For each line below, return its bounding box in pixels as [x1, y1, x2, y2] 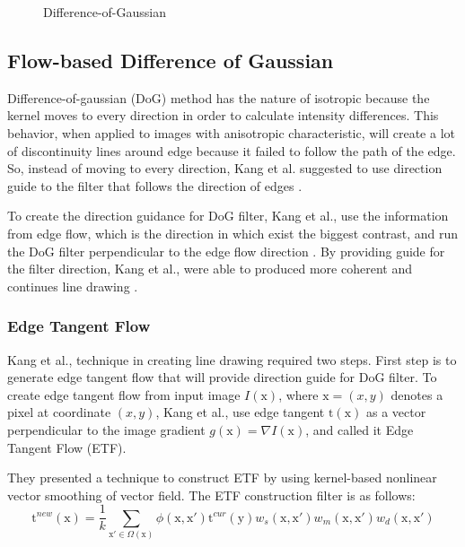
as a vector [365, 403, 426, 421]
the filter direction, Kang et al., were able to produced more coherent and [7, 259, 412, 278]
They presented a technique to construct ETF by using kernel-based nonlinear [7, 468, 437, 487]
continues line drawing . [7, 276, 138, 295]
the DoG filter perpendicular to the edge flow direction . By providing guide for [7, 241, 445, 260]
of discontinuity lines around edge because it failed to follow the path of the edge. [7, 141, 456, 160]
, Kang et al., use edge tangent [155, 403, 325, 421]
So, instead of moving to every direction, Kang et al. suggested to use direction [7, 159, 443, 178]
